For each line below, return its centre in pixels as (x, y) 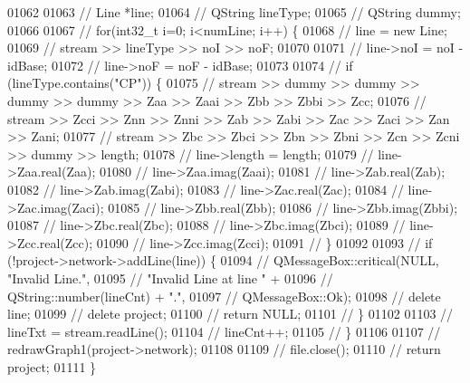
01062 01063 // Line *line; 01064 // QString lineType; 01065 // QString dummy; (234, 12)
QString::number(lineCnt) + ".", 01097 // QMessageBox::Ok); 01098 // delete (224, 296)
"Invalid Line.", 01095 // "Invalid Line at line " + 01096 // (170, 278)
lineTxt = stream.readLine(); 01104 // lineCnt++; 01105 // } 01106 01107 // (224, 331)
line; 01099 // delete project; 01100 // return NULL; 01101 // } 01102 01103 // (230, 314)
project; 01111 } (52, 366)
